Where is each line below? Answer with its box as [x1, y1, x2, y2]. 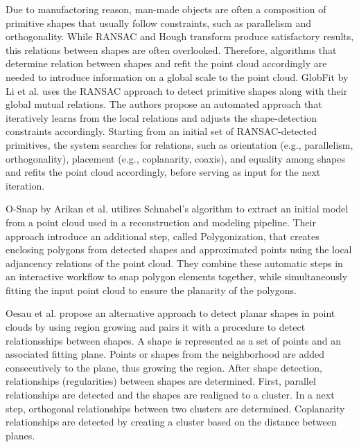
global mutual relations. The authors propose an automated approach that [6, 97, 322, 111]
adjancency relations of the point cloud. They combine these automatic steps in [6, 255, 343, 270]
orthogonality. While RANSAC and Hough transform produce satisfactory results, [6, 29, 354, 44]
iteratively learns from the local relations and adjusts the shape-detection [6, 110, 317, 125]
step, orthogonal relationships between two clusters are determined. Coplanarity [6, 401, 345, 415]
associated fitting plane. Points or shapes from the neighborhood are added [6, 347, 325, 361]
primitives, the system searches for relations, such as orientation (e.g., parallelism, [6, 137, 353, 152]
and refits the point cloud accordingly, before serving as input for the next [6, 165, 321, 179]
